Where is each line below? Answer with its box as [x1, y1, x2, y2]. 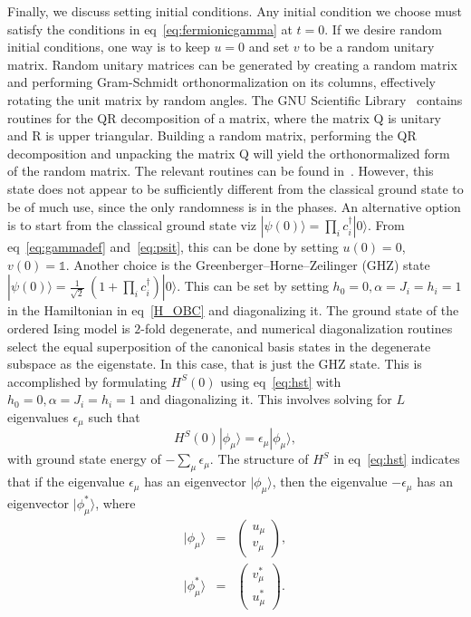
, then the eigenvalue [272, 472, 388, 491]
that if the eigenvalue [7, 472, 125, 491]
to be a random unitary [303, 37, 435, 56]
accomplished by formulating [7, 371, 167, 390]
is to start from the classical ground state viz [7, 216, 257, 235]
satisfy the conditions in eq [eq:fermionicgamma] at [7, 19, 293, 38]
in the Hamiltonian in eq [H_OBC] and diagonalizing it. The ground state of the [7, 301, 459, 320]
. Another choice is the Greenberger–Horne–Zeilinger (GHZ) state [65, 255, 430, 274]
